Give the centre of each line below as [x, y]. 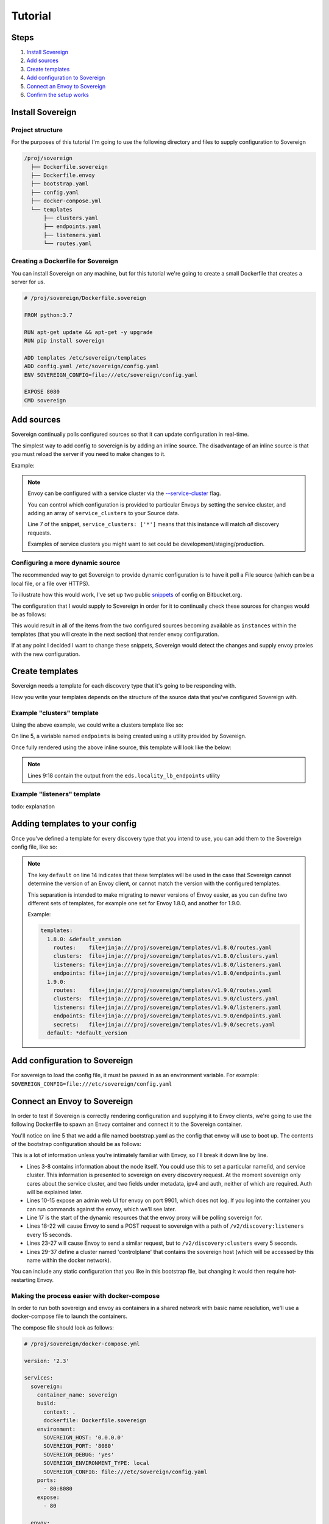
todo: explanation [33, 806]
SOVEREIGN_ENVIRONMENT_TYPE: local [97, 1463]
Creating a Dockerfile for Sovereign [65, 261]
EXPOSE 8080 [42, 392]
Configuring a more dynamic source [66, 563]
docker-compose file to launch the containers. [69, 1316]
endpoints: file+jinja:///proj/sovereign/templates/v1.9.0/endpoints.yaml [167, 1016]
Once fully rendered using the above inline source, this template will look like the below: [121, 747]
